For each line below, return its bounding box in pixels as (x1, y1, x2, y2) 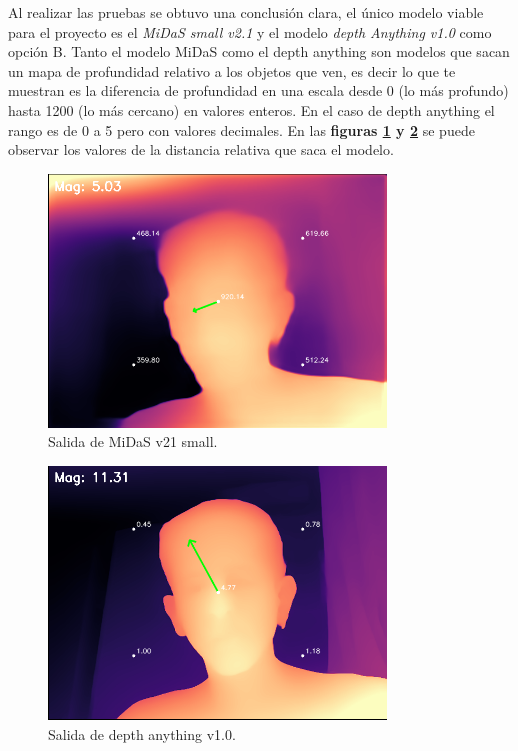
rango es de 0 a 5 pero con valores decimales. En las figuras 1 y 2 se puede (8, 119, 475, 140)
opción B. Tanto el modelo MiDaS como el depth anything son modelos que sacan (8, 41, 510, 62)
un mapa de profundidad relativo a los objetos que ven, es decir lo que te (8, 60, 456, 81)
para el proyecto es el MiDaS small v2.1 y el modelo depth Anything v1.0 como (8, 21, 492, 42)
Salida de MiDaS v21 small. (48, 431, 218, 452)
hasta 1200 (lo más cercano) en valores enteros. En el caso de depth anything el (8, 99, 495, 120)
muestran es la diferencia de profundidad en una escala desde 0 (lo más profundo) (8, 80, 509, 101)
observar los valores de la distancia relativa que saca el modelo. (8, 139, 394, 160)
